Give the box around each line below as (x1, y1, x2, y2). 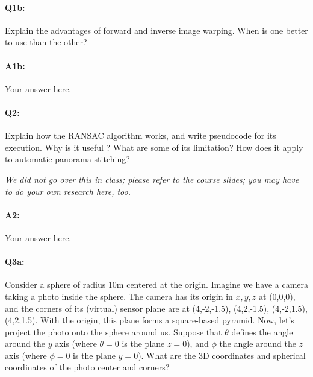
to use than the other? (5, 36, 87, 48)
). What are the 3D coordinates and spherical (138, 349, 306, 361)
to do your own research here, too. (5, 185, 131, 197)
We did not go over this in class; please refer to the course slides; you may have (5, 173, 299, 185)
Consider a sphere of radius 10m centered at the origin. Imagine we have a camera (5, 278, 309, 291)
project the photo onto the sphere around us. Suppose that (5, 325, 222, 338)
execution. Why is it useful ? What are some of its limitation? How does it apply (5, 141, 303, 153)
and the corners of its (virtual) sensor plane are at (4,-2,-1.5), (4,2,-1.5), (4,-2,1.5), (5, 302, 308, 314)
